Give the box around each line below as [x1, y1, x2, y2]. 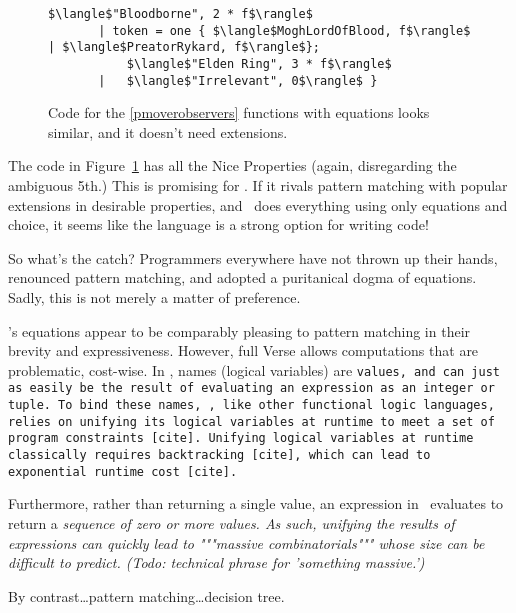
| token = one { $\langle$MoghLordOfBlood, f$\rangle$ [98, 23, 471, 38]
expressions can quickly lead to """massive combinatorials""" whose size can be [8, 532, 485, 553]
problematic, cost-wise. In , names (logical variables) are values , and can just [8, 359, 501, 380]
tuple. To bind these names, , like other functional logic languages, [8, 398, 495, 413]
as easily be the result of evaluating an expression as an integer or [8, 381, 495, 396]
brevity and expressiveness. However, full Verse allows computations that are [8, 340, 479, 361]
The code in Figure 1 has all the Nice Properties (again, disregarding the [8, 155, 457, 176]
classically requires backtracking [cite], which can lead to [8, 448, 431, 463]
